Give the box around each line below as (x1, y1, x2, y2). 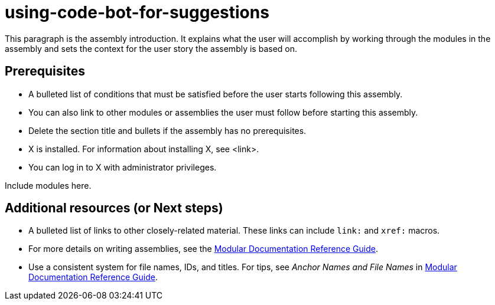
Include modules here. (5, 180, 92, 191)
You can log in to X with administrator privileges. (28, 162, 217, 172)
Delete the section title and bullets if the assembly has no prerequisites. (28, 125, 307, 136)
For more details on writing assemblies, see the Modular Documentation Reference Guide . (28, 244, 378, 254)
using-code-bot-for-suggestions (5, 2, 269, 22)
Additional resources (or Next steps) (5, 201, 223, 216)
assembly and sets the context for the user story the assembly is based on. (5, 43, 298, 54)
